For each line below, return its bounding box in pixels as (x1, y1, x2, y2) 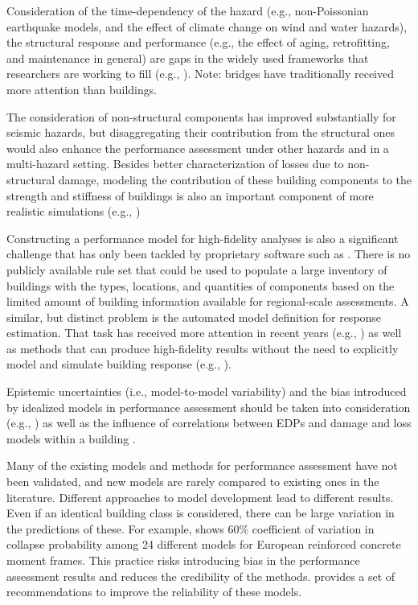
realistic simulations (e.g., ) (6, 203, 141, 220)
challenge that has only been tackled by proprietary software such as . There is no (6, 245, 411, 262)
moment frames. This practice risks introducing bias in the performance (6, 552, 360, 568)
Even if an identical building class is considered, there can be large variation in (6, 504, 395, 521)
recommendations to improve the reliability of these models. (6, 583, 302, 600)
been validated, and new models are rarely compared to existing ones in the (6, 473, 379, 490)
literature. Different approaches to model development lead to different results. (6, 488, 394, 505)
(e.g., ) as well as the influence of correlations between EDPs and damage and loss (6, 414, 412, 431)
